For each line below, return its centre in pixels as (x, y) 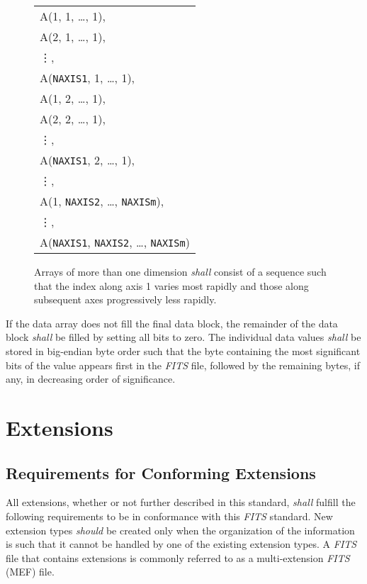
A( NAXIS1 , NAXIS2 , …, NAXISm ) (115, 242)
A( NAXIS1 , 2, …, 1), (87, 160)
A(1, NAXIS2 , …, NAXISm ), (102, 201)
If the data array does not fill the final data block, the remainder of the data (172, 323)
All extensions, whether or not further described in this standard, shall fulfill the (181, 502)
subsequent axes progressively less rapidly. (125, 299)
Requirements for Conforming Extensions (161, 472)
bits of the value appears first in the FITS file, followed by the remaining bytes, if (183, 365)
